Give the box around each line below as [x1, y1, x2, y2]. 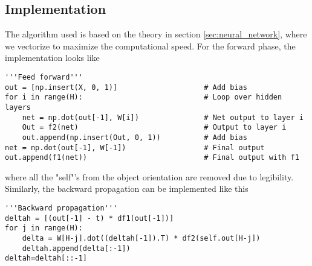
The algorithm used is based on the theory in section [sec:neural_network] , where [5, 28, 307, 40]
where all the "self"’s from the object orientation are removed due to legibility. [5, 170, 294, 183]
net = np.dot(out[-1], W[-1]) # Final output [5, 143, 265, 152]
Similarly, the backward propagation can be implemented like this [5, 182, 249, 195]
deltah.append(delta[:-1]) [22, 244, 131, 253]
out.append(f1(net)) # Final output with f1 [5, 153, 299, 162]
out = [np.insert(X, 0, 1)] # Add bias [5, 83, 247, 92]
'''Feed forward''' [5, 72, 83, 81]
